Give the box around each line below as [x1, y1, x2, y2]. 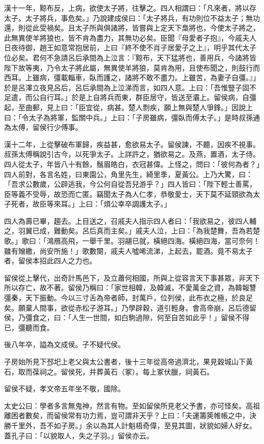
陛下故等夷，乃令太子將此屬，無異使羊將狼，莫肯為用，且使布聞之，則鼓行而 [4, 62, 260, 73]
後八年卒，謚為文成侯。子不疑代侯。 [4, 339, 125, 350]
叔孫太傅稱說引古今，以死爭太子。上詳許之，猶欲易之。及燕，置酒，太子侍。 [4, 149, 260, 159]
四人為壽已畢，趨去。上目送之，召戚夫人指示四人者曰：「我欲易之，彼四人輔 [4, 215, 256, 226]
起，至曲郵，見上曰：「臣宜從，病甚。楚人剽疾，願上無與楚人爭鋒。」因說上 [4, 101, 253, 112]
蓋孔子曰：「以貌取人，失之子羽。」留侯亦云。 [4, 430, 153, 440]
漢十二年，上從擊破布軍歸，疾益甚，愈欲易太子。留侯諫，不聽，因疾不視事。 [4, 139, 260, 149]
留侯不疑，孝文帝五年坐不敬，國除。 [4, 383, 125, 394]
